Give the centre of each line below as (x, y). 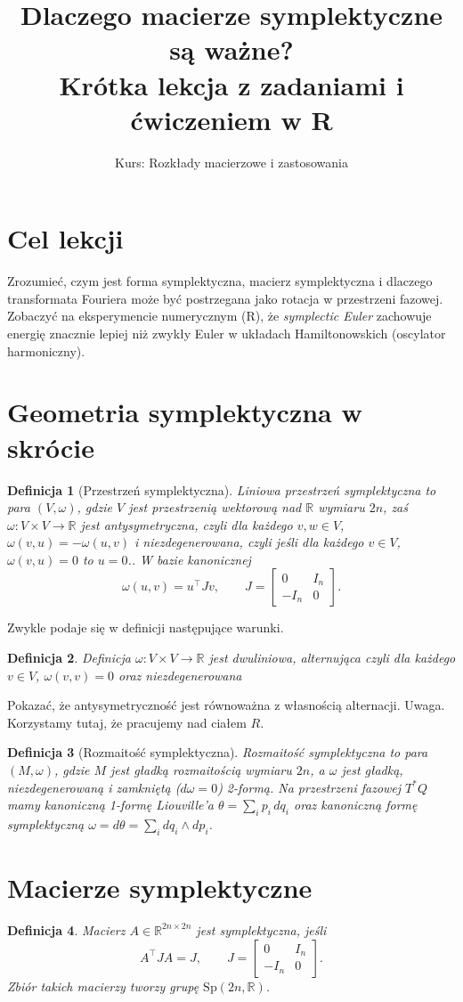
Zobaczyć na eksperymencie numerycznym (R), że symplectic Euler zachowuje (219, 316)
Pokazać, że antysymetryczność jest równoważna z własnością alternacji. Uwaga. (226, 705)
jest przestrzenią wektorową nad (215, 507)
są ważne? (231, 49)
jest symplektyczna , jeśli (261, 929)
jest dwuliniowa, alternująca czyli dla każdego (332, 658)
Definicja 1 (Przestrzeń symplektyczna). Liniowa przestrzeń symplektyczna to (222, 489)
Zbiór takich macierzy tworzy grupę (103, 986)
